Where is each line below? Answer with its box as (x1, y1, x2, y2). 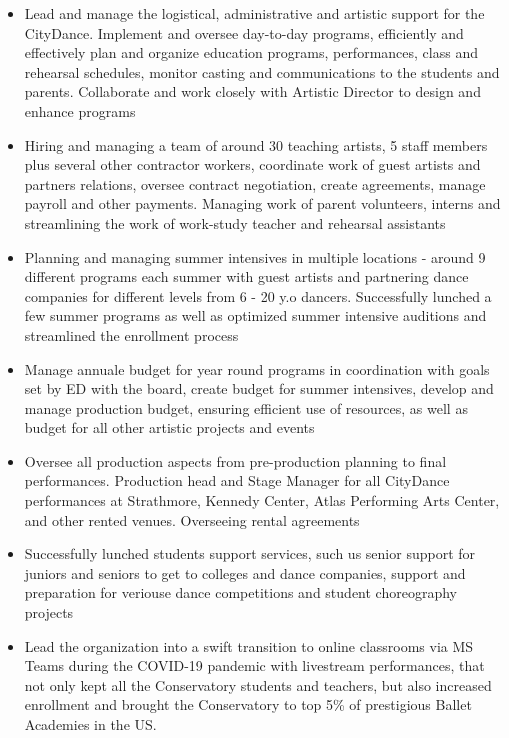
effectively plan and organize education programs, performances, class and (24, 42, 478, 63)
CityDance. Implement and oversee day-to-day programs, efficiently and (24, 22, 464, 43)
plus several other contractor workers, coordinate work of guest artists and (24, 154, 481, 175)
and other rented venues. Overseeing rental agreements (24, 509, 360, 530)
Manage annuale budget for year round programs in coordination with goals (24, 358, 490, 379)
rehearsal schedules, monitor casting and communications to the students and (24, 61, 500, 82)
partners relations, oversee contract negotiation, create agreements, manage (24, 173, 486, 194)
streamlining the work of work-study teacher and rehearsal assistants (24, 212, 446, 233)
